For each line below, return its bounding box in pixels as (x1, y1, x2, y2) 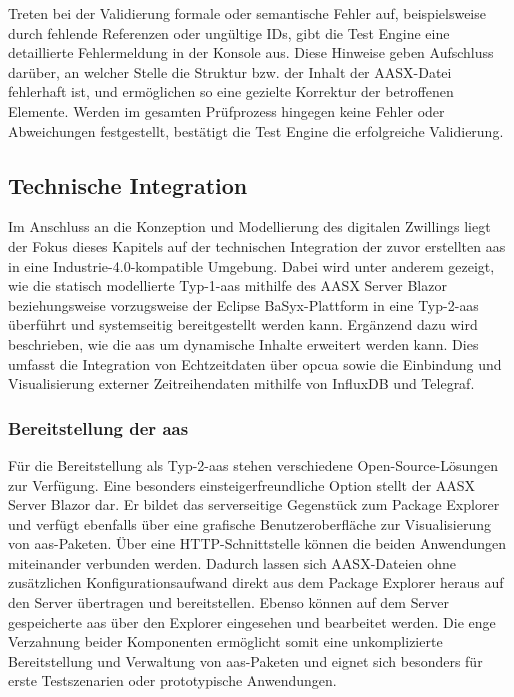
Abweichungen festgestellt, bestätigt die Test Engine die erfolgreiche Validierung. (8, 120, 504, 141)
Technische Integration (8, 169, 248, 200)
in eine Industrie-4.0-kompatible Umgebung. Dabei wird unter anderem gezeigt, (8, 255, 495, 276)
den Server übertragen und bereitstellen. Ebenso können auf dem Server (8, 592, 449, 613)
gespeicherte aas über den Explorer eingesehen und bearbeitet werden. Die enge (8, 611, 496, 632)
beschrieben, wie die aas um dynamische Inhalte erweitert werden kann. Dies (8, 333, 479, 354)
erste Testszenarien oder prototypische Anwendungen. (8, 670, 337, 691)
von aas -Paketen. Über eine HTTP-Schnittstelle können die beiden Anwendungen (8, 533, 507, 554)
